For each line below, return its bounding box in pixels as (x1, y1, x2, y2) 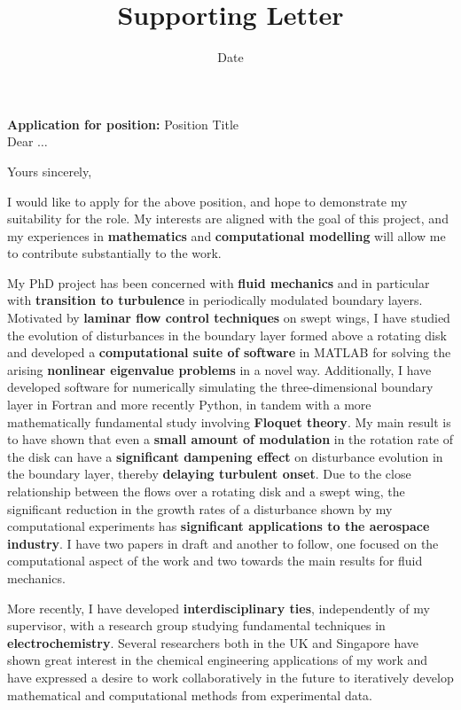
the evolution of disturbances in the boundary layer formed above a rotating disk (7, 325, 447, 344)
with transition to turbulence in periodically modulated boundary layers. (7, 291, 423, 309)
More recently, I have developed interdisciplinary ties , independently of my (7, 598, 430, 617)
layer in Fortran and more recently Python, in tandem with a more (7, 395, 371, 414)
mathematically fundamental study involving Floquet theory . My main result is (7, 412, 451, 431)
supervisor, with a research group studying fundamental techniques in (7, 616, 386, 635)
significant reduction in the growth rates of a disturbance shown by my (7, 499, 393, 518)
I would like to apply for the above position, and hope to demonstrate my (7, 191, 408, 210)
